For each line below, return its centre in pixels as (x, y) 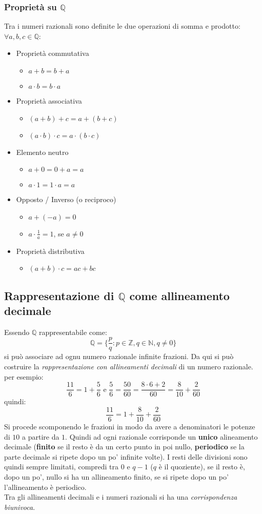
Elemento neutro (42, 152)
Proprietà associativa (49, 101)
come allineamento (179, 295)
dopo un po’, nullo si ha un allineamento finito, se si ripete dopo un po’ (116, 476)
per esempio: (24, 376)
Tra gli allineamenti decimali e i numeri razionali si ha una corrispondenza (121, 497)
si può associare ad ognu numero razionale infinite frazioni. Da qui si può (119, 356)
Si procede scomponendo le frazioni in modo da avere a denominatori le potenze (130, 426)
